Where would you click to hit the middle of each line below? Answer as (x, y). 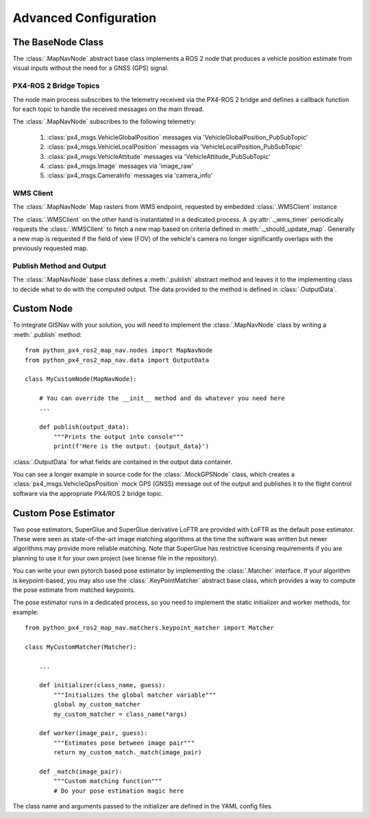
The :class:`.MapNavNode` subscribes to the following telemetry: (104, 122)
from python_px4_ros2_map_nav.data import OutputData (117, 360)
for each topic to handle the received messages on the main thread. (108, 109)
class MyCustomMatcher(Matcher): (81, 647)
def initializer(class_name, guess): (102, 685)
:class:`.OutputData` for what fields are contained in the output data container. (123, 462)
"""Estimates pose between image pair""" (124, 743)
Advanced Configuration (85, 18)
